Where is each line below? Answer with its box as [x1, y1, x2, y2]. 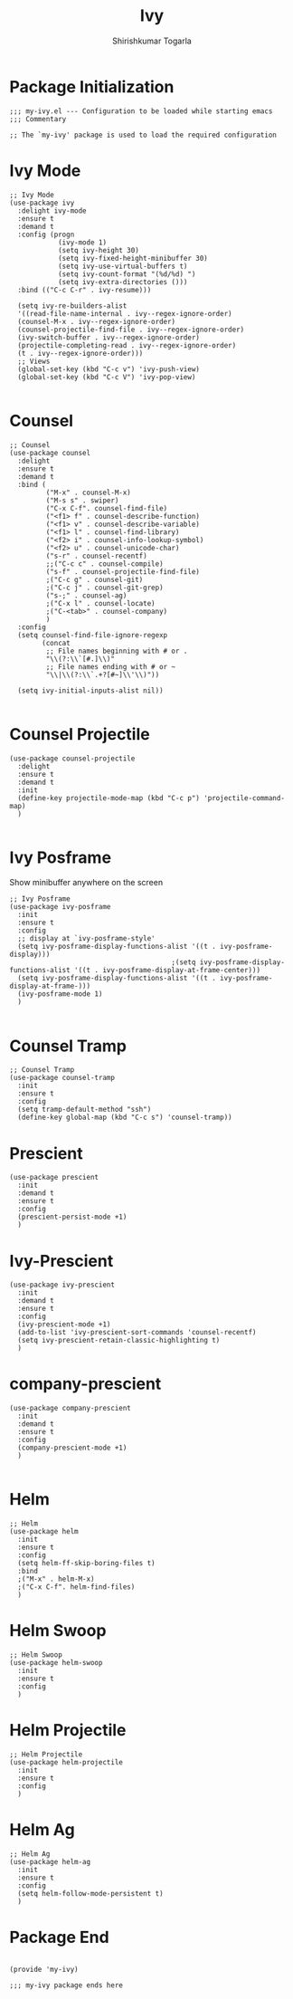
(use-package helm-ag [9, 1857, 91, 1866]
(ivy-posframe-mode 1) [17, 990, 103, 999]
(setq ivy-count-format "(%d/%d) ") [57, 269, 196, 279]
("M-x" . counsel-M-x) [45, 488, 131, 497]
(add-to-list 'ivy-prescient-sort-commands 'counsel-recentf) [17, 1328, 257, 1337]
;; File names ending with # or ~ [45, 662, 176, 671]
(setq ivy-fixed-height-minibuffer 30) [57, 253, 208, 263]
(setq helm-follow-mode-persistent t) [17, 1889, 165, 1898]
